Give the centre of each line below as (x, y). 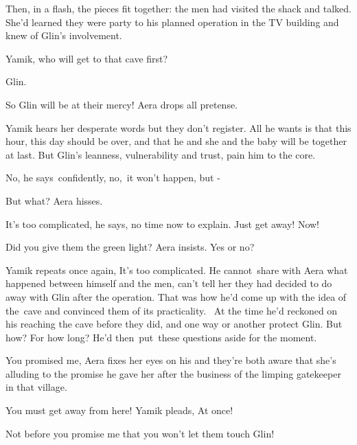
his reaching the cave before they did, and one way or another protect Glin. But (174, 324)
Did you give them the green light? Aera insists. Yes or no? (130, 247)
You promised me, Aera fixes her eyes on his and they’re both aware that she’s (171, 360)
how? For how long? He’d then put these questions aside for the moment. (161, 337)
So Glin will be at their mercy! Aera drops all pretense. (122, 104)
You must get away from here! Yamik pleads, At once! (119, 410)
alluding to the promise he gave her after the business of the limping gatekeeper (173, 373)
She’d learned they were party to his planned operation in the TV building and (172, 22)
